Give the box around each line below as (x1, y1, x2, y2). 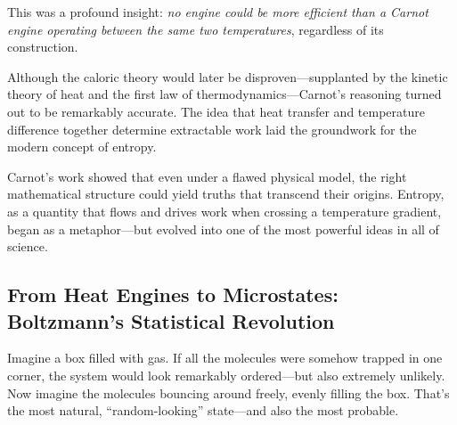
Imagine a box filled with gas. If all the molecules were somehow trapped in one (7, 348, 443, 367)
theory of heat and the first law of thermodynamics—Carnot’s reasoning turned (7, 85, 442, 103)
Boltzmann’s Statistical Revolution (7, 306, 335, 334)
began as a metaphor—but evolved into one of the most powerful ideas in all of (7, 219, 439, 238)
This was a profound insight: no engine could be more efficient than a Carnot (7, 3, 428, 20)
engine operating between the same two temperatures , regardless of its (7, 20, 384, 38)
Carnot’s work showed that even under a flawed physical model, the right (7, 167, 407, 185)
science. (7, 237, 48, 256)
